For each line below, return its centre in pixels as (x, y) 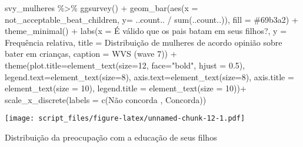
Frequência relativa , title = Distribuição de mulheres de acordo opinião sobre (144, 42)
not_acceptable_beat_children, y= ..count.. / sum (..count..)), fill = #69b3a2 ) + (151, 19)
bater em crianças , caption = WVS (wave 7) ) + (91, 54)
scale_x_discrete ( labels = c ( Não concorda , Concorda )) (106, 99)
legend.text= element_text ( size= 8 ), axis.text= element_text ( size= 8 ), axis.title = (149, 76)
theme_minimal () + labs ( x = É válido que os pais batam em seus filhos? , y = (146, 31)
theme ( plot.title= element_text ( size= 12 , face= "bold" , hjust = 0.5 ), (125, 65)
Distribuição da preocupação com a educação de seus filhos (111, 137)
